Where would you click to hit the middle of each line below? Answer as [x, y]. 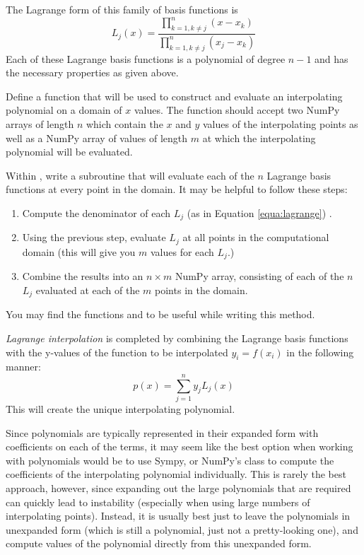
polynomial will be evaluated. [69, 152]
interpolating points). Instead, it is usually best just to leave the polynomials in [178, 516]
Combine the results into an [83, 276]
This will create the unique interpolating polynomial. [121, 409]
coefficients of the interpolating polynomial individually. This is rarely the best [176, 474]
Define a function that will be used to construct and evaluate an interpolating [174, 96]
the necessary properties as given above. [92, 72]
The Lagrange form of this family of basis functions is [122, 9]
